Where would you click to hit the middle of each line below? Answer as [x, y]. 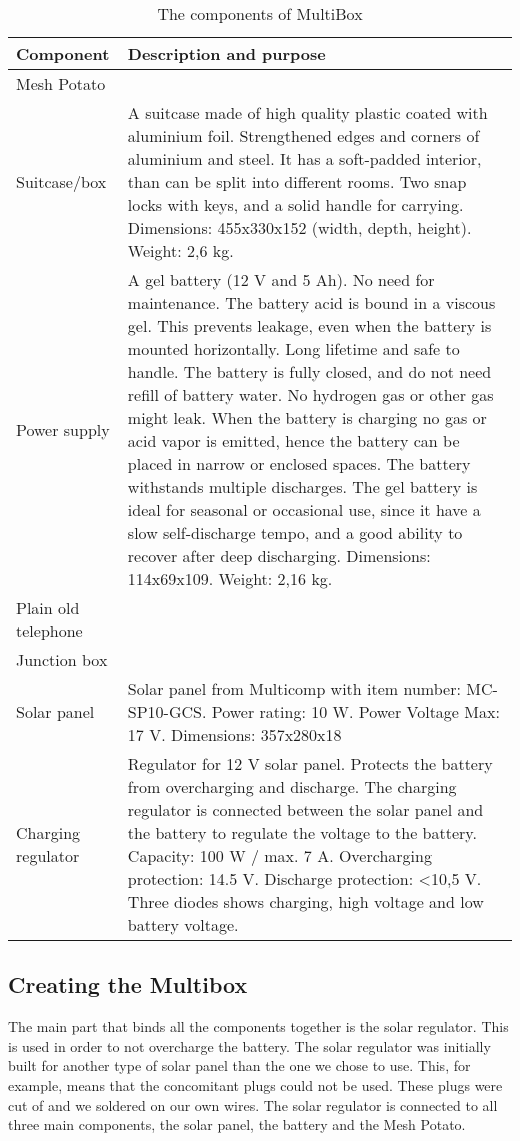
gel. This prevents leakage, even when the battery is [309, 325]
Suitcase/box [61, 181]
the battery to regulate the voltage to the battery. [302, 832]
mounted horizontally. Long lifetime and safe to [293, 348]
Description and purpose [226, 53]
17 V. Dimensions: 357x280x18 [234, 734]
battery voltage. [183, 924]
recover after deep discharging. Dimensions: [279, 555]
